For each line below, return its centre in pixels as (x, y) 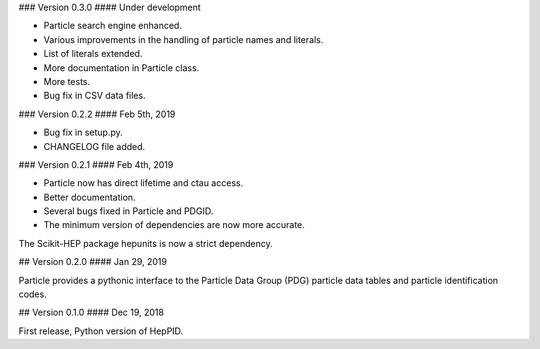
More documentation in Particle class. (121, 67)
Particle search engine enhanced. (112, 26)
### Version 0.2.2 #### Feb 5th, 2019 (97, 114)
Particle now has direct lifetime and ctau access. (143, 183)
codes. (32, 294)
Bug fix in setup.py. (83, 132)
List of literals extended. (93, 54)
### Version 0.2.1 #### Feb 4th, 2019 (96, 164)
